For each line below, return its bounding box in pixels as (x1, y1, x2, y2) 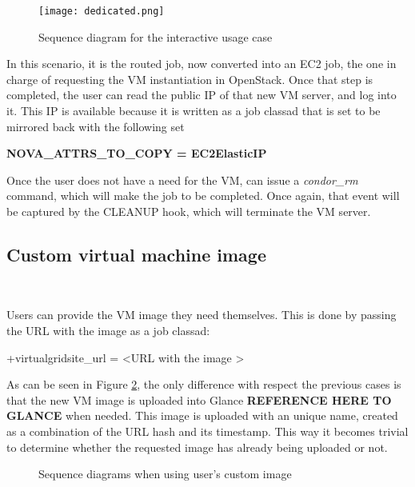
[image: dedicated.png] (38, 6, 165, 17)
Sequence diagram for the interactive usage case (38, 28, 273, 45)
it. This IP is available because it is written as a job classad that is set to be (6, 102, 381, 119)
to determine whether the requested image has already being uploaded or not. (6, 438, 388, 455)
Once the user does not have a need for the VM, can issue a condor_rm (6, 171, 358, 188)
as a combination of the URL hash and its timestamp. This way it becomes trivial (6, 422, 409, 439)
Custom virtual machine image (6, 242, 266, 266)
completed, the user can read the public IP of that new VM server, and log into (6, 86, 397, 103)
